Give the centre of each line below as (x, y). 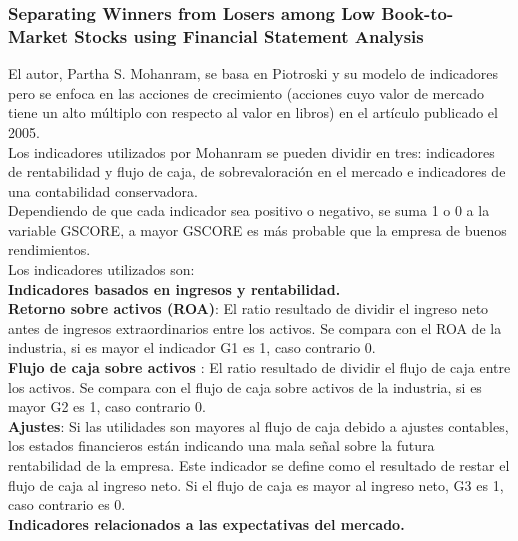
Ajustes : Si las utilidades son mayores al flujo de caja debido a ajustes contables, (258, 425)
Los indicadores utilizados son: (101, 269)
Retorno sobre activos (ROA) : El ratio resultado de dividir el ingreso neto (248, 308)
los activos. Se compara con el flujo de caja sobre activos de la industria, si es (245, 386)
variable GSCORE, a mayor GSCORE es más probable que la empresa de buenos (257, 229)
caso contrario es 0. (67, 504)
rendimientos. (49, 249)
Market (38, 35)
